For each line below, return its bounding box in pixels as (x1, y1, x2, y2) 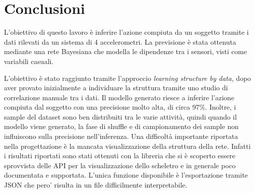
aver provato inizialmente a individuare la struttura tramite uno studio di (4, 82, 228, 93)
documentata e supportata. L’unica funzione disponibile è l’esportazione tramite (4, 170, 248, 180)
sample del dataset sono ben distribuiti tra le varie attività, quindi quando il (4, 111, 237, 122)
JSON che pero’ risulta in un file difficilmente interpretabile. (4, 180, 187, 190)
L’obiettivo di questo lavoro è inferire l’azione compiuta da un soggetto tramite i (4, 27, 249, 37)
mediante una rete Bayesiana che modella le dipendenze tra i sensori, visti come (4, 46, 247, 57)
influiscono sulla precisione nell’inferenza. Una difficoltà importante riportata (4, 131, 238, 141)
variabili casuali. (4, 56, 54, 66)
